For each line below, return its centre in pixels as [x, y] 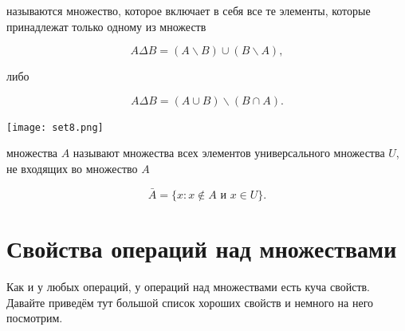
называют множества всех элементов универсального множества [229, 153]
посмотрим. [35, 318]
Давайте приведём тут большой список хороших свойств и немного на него [190, 302]
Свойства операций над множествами [202, 248]
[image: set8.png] [55, 127]
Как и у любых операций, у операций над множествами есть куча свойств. [189, 286]
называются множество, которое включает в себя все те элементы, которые [189, 10]
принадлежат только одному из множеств [106, 26]
